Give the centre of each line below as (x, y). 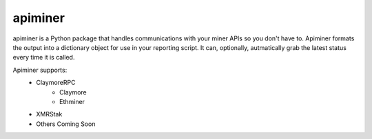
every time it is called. (44, 58)
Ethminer (72, 101)
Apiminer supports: (40, 70)
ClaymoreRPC (56, 83)
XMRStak (49, 114)
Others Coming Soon (66, 124)
